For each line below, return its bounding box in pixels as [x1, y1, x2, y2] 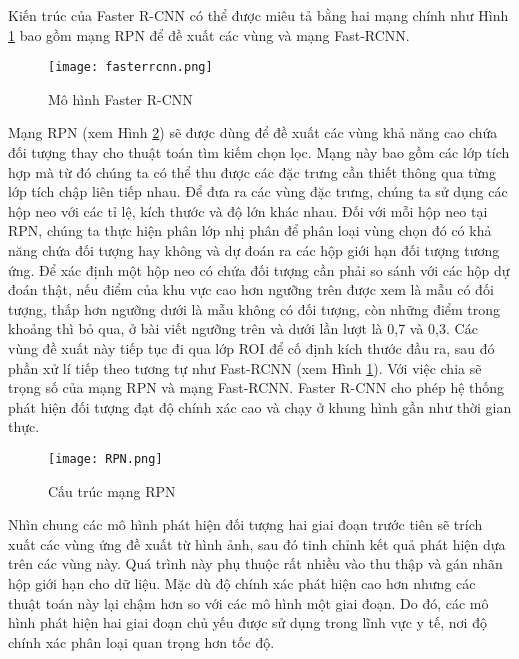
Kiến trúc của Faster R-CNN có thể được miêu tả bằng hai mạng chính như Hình [8, 5, 509, 25]
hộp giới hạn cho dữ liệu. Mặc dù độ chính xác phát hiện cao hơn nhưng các [8, 572, 476, 593]
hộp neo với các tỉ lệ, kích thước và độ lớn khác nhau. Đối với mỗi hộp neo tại [8, 200, 488, 221]
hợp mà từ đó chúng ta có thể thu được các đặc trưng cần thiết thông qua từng [8, 161, 497, 182]
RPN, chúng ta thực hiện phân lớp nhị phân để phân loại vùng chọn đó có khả [8, 220, 492, 241]
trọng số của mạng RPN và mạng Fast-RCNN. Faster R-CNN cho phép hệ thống [8, 377, 505, 398]
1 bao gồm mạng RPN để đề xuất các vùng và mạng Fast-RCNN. [8, 24, 410, 45]
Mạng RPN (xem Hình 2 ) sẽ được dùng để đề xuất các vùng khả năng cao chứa [8, 122, 498, 143]
